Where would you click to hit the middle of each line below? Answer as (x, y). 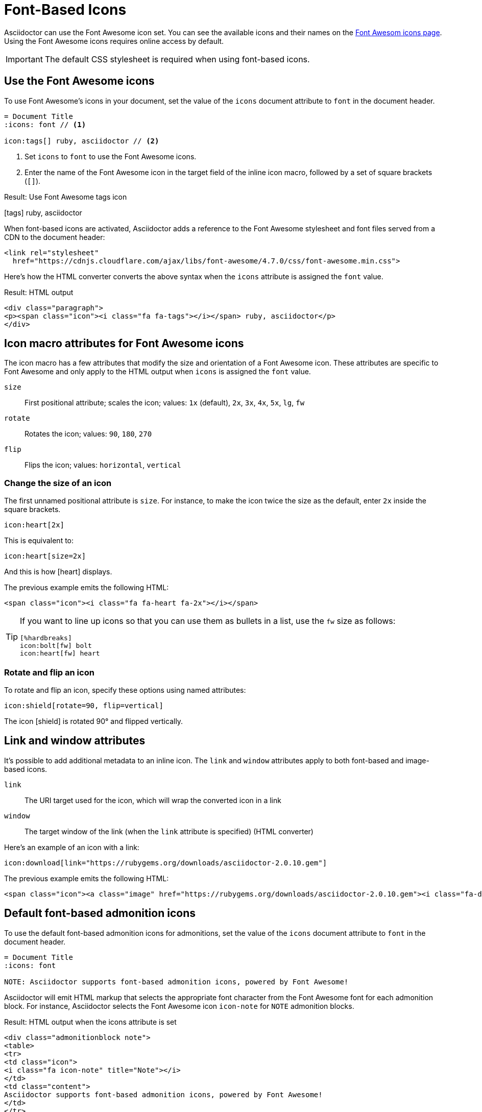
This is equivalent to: (39, 541)
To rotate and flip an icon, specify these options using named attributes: (125, 690)
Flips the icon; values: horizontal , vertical (103, 465)
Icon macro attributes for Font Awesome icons (124, 344)
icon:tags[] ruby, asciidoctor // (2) (82, 141)
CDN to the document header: (55, 237)
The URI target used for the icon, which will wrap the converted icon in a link (153, 800)
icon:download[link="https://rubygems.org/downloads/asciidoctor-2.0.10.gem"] (166, 863)
